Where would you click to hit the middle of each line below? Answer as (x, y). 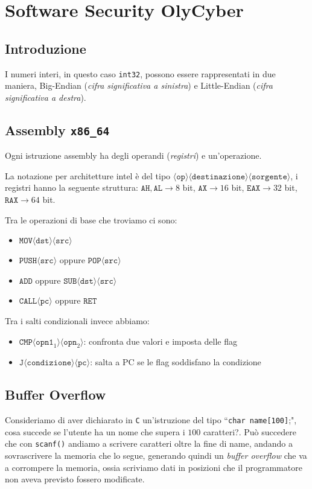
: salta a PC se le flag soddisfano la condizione (176, 362)
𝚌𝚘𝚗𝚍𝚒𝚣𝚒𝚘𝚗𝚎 (49, 363)
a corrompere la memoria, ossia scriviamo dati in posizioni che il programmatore (154, 467)
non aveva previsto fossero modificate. (75, 479)
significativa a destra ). (46, 97)
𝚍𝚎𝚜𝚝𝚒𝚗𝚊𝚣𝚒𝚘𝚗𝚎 (218, 177)
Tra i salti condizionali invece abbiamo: (77, 320)
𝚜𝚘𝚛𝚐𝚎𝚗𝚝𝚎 (269, 177)
